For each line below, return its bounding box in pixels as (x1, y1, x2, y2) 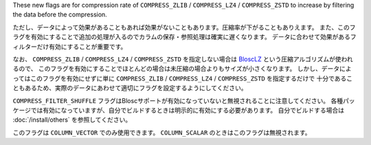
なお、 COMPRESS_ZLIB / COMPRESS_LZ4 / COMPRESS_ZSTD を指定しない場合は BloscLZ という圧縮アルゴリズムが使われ (12, 55, 353, 63)
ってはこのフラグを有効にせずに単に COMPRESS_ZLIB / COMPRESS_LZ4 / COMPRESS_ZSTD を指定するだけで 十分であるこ (12, 74, 353, 82)
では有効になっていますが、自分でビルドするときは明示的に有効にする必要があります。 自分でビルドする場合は (30, 106, 345, 114)
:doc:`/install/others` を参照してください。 (12, 115, 132, 124)
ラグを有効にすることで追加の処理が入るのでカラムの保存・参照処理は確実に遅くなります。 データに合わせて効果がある (12, 33, 350, 41)
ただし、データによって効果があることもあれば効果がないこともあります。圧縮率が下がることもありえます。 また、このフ (12, 23, 357, 31)
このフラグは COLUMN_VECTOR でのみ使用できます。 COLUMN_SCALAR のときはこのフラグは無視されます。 (12, 128, 312, 137)
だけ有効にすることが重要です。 (36, 42, 127, 51)
